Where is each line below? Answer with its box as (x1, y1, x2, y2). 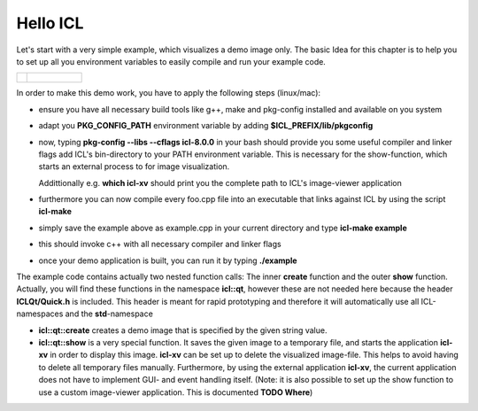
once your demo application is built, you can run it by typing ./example (38, 255, 297, 266)
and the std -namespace (65, 308, 154, 319)
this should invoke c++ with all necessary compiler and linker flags (38, 239, 282, 250)
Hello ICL (16, 13, 84, 33)
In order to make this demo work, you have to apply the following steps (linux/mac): (16, 88, 321, 98)
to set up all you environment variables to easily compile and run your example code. (16, 56, 327, 66)
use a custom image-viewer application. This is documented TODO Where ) (38, 386, 313, 398)
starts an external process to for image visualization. (38, 161, 230, 172)
